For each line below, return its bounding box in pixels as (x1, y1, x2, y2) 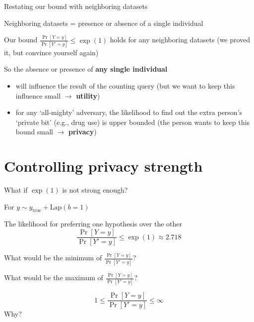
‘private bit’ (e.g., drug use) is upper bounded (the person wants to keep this (15, 116, 250, 127)
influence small (15, 90, 61, 101)
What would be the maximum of (4, 272, 103, 283)
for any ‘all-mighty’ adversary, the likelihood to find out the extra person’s (15, 107, 243, 117)
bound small (15, 126, 53, 137)
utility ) (76, 90, 100, 101)
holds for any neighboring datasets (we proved (110, 34, 251, 45)
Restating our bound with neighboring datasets (4, 1, 148, 11)
